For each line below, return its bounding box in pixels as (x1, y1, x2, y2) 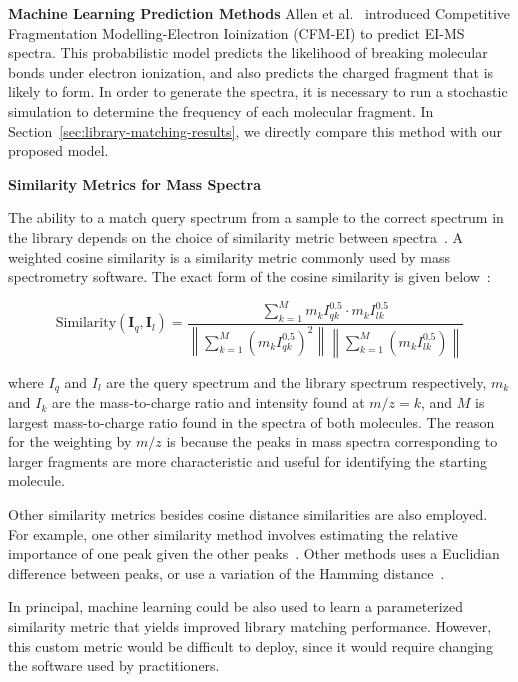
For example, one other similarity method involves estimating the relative (8, 523, 458, 544)
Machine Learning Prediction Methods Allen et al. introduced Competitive (8, 3, 511, 23)
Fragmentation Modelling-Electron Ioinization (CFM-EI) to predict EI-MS (8, 22, 465, 43)
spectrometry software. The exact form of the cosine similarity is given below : (8, 266, 491, 287)
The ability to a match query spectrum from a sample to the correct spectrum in (8, 207, 504, 228)
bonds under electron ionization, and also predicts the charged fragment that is (8, 61, 494, 82)
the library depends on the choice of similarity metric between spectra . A (8, 226, 464, 247)
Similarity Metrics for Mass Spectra (8, 173, 261, 194)
